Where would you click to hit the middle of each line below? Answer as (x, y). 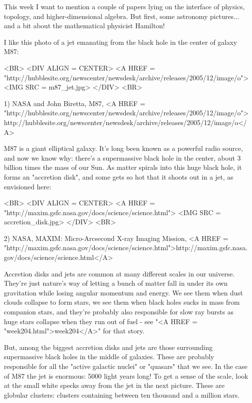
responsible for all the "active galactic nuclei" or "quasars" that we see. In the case (126, 366)
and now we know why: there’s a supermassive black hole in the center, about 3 (122, 157)
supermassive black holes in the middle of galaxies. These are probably (109, 357)
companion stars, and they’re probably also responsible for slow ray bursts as (119, 312)
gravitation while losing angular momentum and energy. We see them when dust (124, 292)
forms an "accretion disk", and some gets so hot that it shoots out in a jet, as (119, 176)
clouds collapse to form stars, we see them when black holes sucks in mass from (122, 302)
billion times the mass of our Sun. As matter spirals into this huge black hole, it (123, 167)
